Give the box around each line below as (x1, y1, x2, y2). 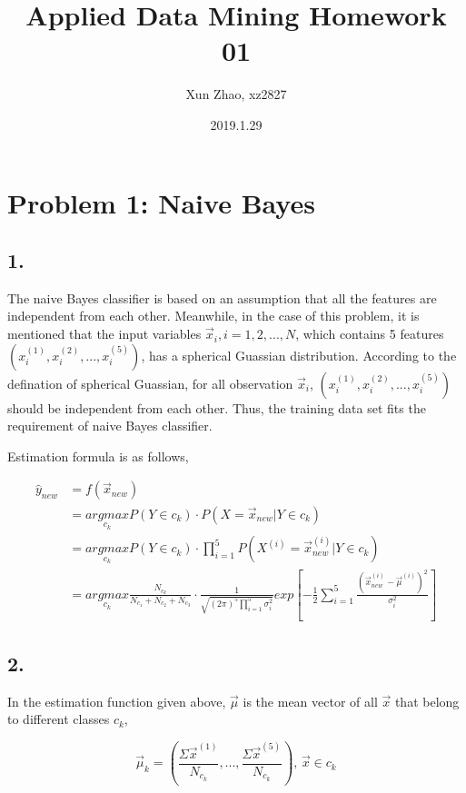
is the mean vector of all (243, 691, 378, 710)
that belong (394, 691, 460, 710)
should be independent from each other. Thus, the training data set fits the (7, 398, 426, 417)
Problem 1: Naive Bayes (7, 183, 315, 221)
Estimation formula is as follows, (7, 446, 189, 465)
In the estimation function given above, (7, 691, 226, 710)
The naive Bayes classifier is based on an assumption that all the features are (7, 288, 437, 307)
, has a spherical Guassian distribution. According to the (141, 345, 457, 364)
